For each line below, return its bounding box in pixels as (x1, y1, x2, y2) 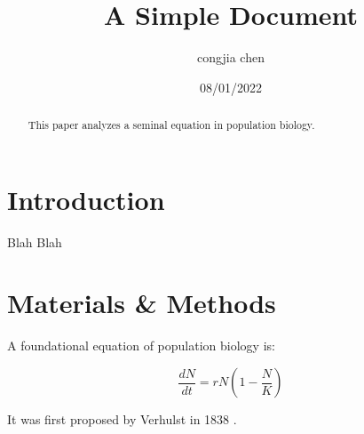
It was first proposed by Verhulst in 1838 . (7, 410, 237, 429)
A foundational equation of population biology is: (7, 336, 275, 355)
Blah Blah (7, 232, 62, 251)
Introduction (7, 181, 165, 217)
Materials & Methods (7, 285, 276, 321)
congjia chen (197, 48, 265, 67)
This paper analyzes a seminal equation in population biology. (28, 117, 315, 133)
